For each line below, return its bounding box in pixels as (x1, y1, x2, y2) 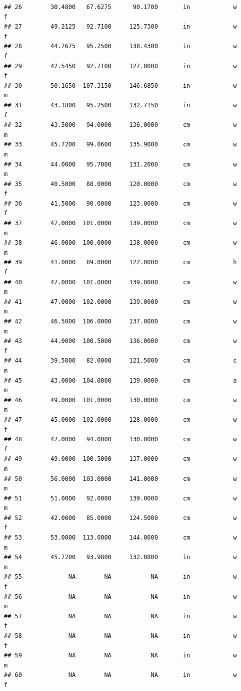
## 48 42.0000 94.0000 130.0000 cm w (4, 436, 237, 443)
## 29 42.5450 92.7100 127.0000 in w (4, 62, 237, 70)
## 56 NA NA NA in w (4, 593, 237, 600)
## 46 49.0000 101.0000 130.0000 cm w (4, 396, 237, 404)
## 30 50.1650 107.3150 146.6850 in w (4, 82, 237, 89)
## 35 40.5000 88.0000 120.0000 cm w (4, 180, 237, 188)
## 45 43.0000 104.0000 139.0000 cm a (4, 377, 237, 384)
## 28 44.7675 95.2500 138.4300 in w (4, 43, 237, 50)
